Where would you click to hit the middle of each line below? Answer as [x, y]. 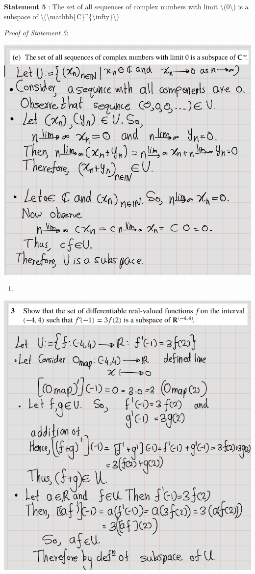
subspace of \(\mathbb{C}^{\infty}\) [62, 16]
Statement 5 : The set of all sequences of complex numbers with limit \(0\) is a [126, 6]
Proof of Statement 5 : [36, 33]
